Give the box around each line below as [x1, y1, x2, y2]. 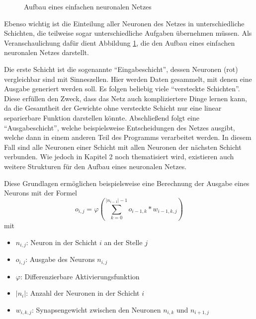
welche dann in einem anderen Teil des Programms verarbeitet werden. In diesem [4, 132, 252, 142]
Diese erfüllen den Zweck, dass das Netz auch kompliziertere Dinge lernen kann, [4, 93, 247, 103]
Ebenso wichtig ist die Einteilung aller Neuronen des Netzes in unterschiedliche [4, 18, 245, 28]
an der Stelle [104, 237, 143, 247]
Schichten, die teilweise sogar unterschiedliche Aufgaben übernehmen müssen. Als [4, 28, 252, 38]
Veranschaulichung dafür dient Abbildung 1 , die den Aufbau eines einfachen [4, 37, 235, 48]
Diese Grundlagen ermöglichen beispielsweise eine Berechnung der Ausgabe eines [4, 178, 250, 188]
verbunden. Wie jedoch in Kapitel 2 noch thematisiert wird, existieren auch [4, 151, 234, 162]
